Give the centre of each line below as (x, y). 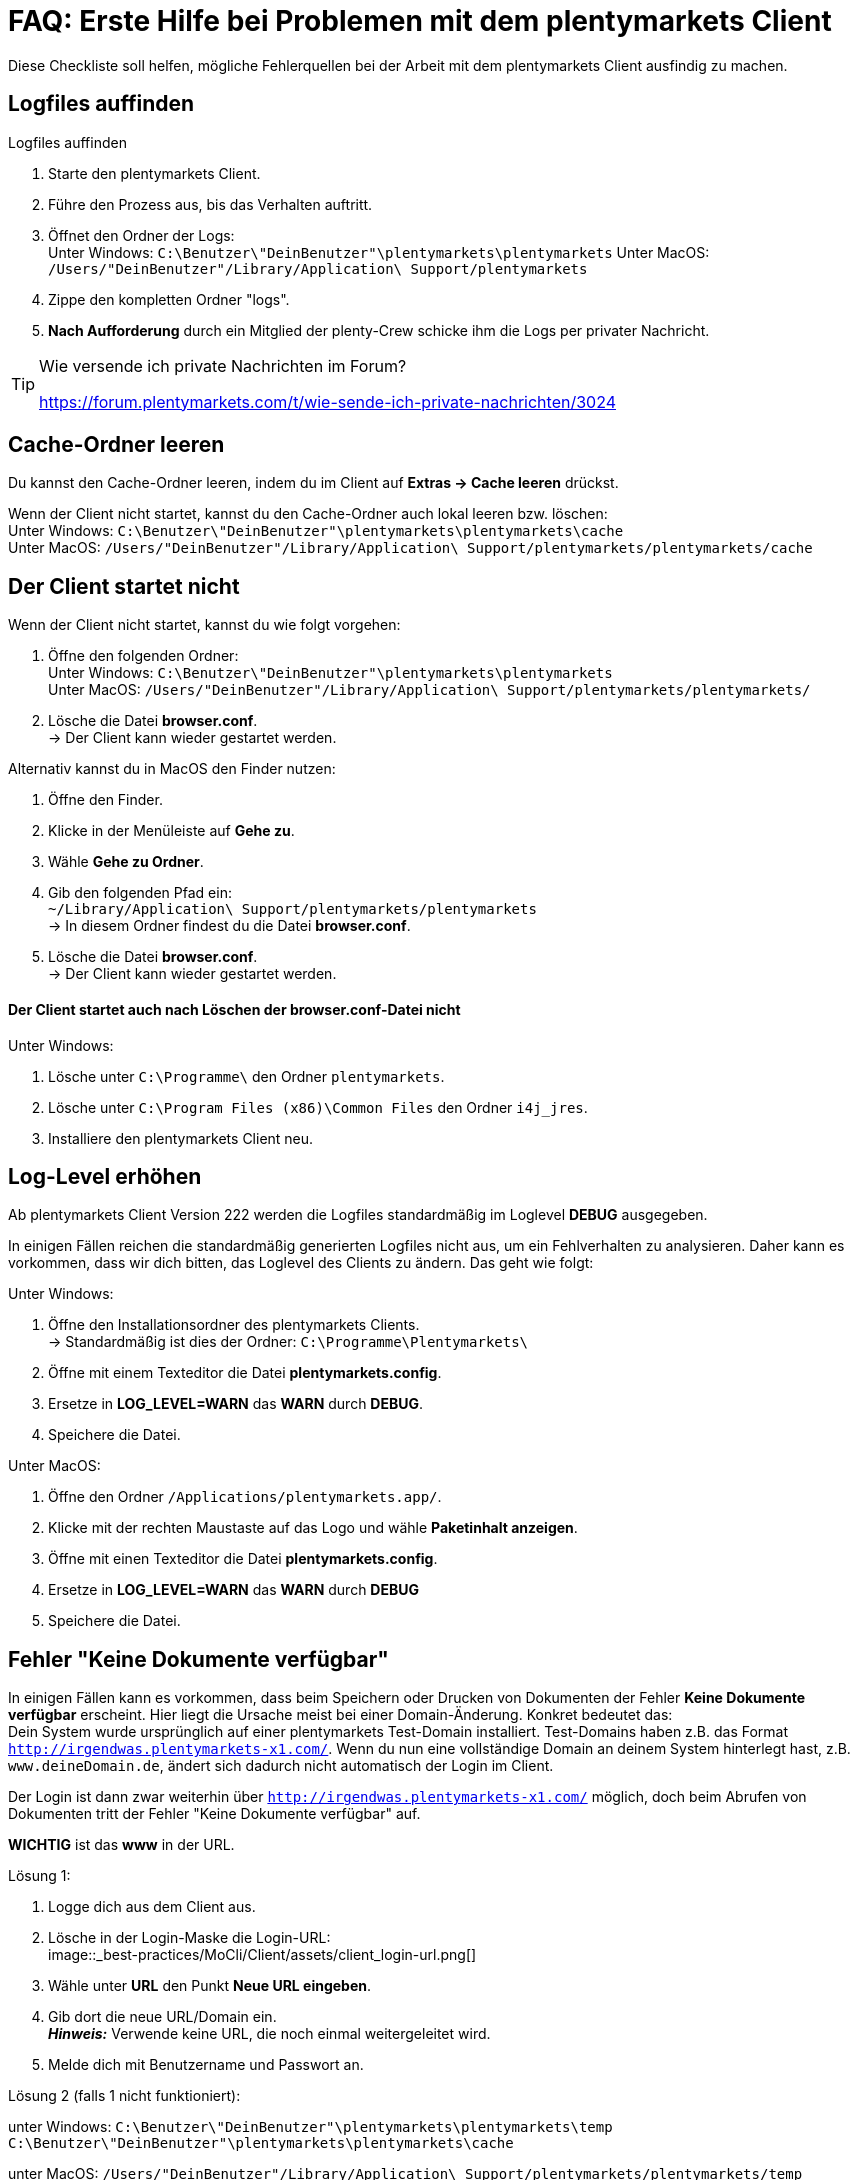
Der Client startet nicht (124, 586)
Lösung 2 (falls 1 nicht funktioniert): (124, 2096)
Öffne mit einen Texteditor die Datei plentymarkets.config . (243, 1559)
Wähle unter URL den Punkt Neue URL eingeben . (210, 1986)
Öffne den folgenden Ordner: (143, 656)
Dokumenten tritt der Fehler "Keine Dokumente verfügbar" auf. (214, 1814)
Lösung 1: (39, 1876)
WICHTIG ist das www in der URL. (121, 1845)
